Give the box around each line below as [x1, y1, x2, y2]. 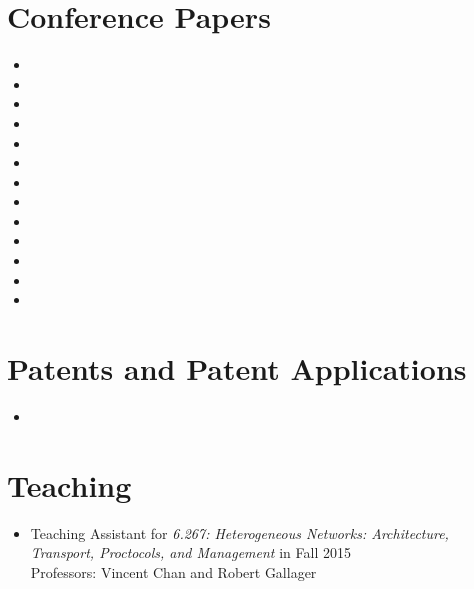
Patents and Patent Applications [7, 348, 467, 389]
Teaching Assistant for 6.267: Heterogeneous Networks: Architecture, [30, 522, 449, 543]
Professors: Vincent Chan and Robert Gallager [30, 561, 317, 582]
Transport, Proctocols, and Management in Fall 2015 [30, 542, 351, 563]
